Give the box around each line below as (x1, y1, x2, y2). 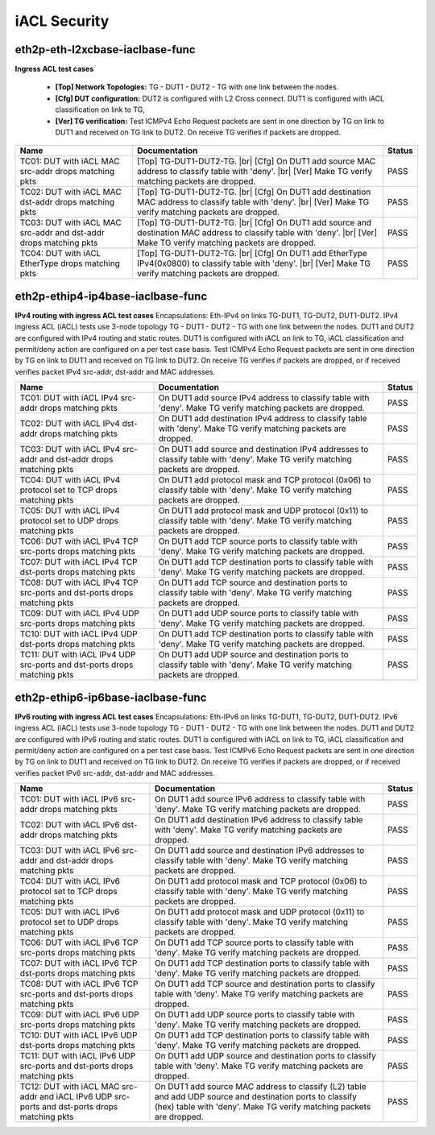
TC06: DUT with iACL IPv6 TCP (19, 937, 139, 948)
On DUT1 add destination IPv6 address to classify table (154, 814, 363, 826)
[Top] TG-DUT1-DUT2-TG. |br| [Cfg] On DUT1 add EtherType (137, 248, 368, 259)
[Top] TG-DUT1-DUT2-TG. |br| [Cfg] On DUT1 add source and (137, 217, 372, 229)
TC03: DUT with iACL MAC (19, 217, 122, 229)
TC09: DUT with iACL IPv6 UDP (19, 1009, 140, 1021)
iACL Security (14, 12, 110, 30)
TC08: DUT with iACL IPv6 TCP (19, 979, 139, 990)
